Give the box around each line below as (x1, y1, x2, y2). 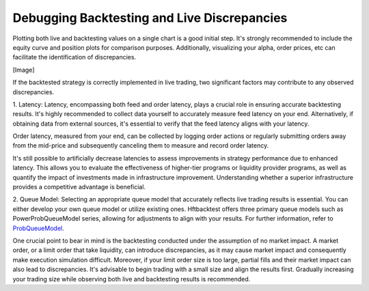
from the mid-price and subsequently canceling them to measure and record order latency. (12, 141, 269, 150)
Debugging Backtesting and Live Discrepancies (12, 10, 288, 25)
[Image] (12, 66, 35, 74)
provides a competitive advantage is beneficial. (12, 183, 146, 191)
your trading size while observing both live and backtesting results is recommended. (12, 275, 251, 283)
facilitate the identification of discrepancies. (12, 53, 137, 61)
